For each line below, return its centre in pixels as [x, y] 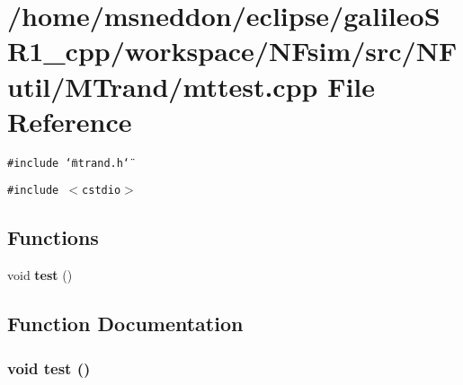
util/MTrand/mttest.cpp [163, 86]
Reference [70, 121]
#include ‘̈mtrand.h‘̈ [69, 163]
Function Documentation [125, 324]
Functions [53, 237]
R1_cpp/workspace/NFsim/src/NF [232, 51]
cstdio [102, 191]
